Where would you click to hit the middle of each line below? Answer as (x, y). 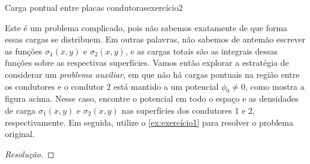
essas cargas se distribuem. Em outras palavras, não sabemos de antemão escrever (155, 39)
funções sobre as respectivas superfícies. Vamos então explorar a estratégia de (147, 63)
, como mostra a (275, 86)
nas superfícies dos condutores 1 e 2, (188, 110)
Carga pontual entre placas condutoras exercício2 (94, 7)
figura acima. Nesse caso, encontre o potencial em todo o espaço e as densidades (152, 98)
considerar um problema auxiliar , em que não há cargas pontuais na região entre (152, 74)
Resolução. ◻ (30, 154)
